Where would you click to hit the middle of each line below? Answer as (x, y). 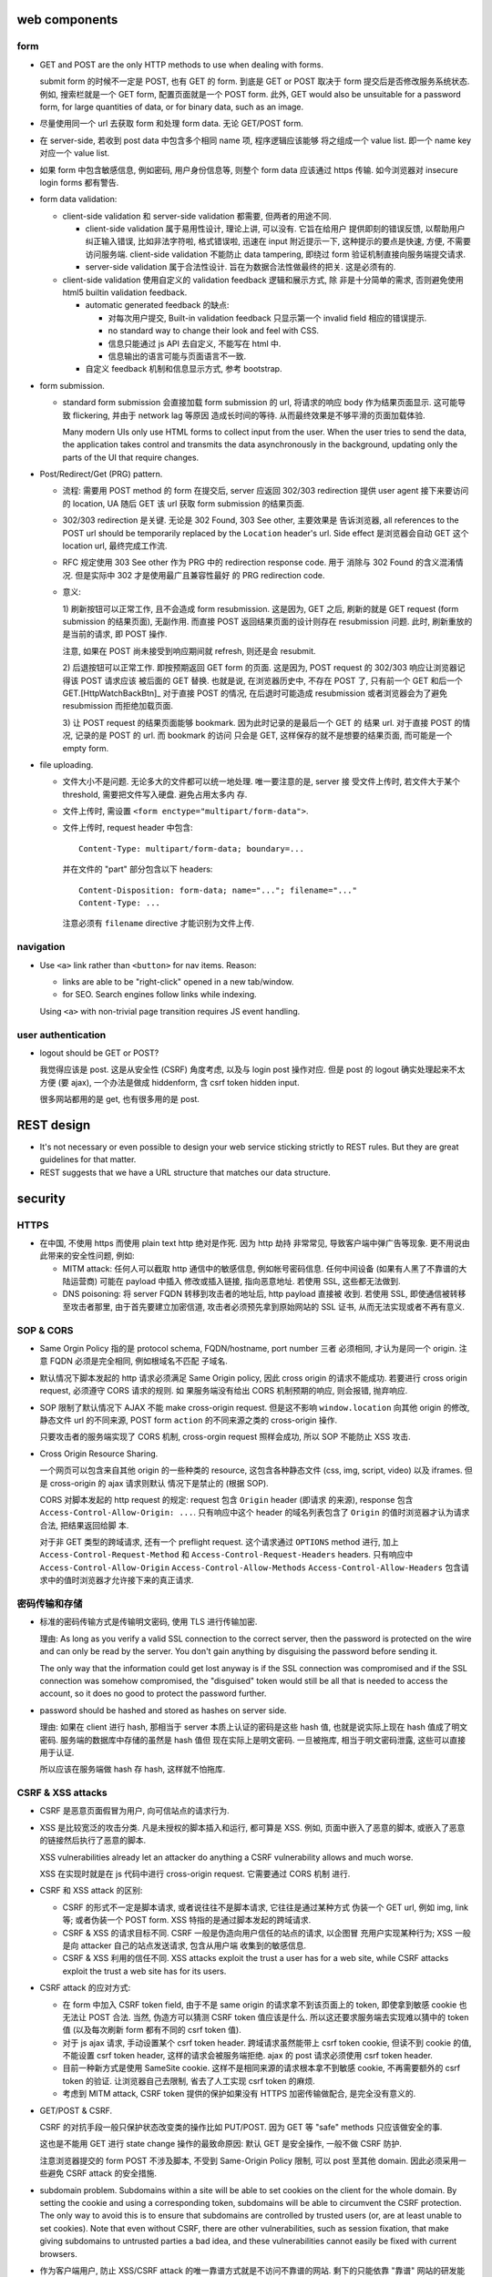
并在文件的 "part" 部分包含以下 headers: (138, 869)
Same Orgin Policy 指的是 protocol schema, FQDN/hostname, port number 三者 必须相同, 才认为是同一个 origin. (248, 1348)
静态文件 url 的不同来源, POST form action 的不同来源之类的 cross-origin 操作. (188, 1420)
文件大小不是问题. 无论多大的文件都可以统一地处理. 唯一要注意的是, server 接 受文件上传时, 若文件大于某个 (261, 781)
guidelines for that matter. (88, 1159)
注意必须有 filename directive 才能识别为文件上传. (159, 924)
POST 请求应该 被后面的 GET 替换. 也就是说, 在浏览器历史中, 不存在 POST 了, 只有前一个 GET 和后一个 (272, 680)
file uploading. (67, 764)
